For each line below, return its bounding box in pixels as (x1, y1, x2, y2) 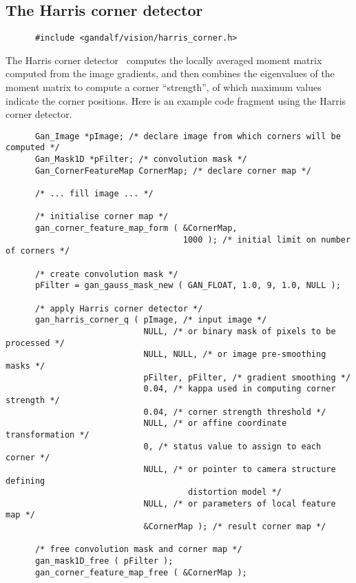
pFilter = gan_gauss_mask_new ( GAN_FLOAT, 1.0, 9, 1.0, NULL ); (34, 280, 341, 291)
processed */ (6, 338, 65, 348)
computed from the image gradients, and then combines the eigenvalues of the (6, 66, 335, 81)
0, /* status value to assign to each (143, 441, 322, 451)
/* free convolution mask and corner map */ (34, 544, 242, 555)
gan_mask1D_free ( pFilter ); (34, 556, 174, 566)
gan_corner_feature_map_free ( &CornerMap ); (34, 567, 247, 577)
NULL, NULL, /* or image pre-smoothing (143, 349, 326, 360)
